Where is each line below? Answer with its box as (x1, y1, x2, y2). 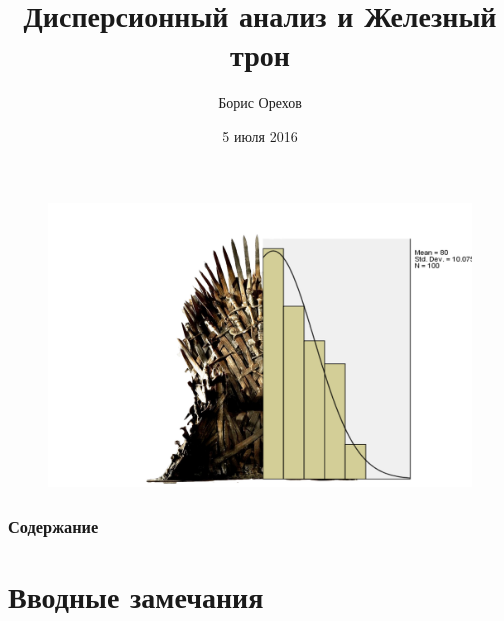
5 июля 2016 (222, 125, 298, 146)
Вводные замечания (8, 576, 264, 616)
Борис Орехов (218, 92, 302, 113)
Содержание (8, 513, 99, 538)
